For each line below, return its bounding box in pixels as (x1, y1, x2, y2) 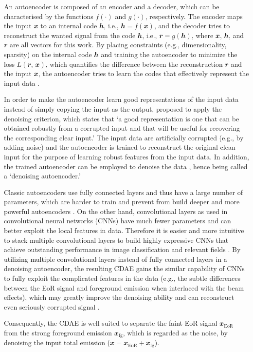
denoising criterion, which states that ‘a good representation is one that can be (4, 113, 239, 123)
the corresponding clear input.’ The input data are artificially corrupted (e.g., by (4, 132, 244, 142)
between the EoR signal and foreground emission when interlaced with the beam (4, 282, 244, 293)
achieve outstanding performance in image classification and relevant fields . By (4, 244, 241, 254)
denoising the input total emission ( (4, 337, 110, 348)
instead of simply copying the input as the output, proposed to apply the (4, 103, 222, 114)
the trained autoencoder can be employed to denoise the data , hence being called (4, 161, 248, 171)
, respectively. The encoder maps (145, 11, 243, 21)
